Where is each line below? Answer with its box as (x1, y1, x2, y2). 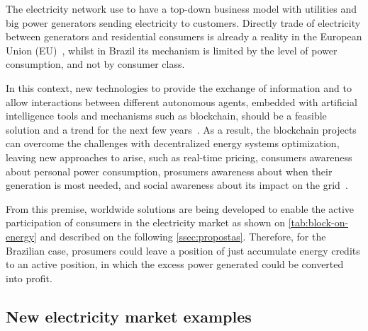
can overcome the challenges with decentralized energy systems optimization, (6, 136, 340, 151)
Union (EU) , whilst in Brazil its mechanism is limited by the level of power (6, 42, 338, 57)
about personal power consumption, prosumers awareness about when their (6, 163, 333, 178)
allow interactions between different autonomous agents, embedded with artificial (6, 94, 357, 109)
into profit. (6, 270, 52, 285)
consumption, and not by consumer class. (6, 57, 185, 71)
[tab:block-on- (288, 215, 349, 230)
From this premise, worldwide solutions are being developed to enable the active (6, 201, 355, 216)
